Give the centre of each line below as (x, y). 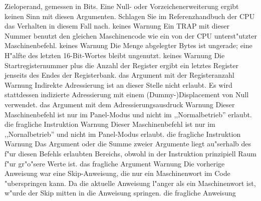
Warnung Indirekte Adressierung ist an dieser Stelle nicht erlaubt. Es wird (118, 84)
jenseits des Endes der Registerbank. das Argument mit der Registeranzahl (119, 75)
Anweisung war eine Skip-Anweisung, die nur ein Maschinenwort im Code (117, 173)
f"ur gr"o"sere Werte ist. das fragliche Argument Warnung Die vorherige (115, 163)
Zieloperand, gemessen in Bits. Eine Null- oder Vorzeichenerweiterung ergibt (122, 6)
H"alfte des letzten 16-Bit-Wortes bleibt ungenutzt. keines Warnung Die (115, 55)
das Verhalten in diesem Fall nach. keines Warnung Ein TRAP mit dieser (117, 26)
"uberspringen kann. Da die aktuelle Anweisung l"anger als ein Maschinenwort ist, (130, 183)
